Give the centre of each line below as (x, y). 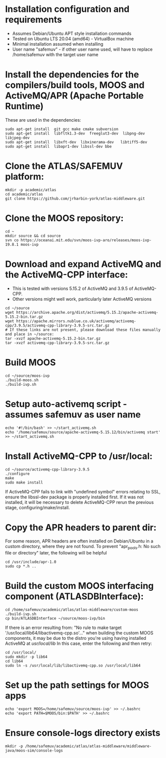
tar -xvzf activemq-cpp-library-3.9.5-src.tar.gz (57, 343)
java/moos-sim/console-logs (34, 751)
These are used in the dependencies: (43, 120)
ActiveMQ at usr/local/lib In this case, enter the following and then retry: (79, 643)
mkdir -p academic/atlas (31, 190)
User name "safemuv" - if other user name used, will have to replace (82, 49)
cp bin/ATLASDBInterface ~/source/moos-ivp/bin (55, 619)
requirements (33, 20)
